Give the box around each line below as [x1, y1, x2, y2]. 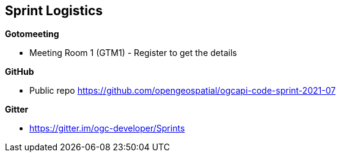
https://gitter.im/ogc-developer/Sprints [29, 123, 185, 134]
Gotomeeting [5, 29, 59, 40]
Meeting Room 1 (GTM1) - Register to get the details [29, 47, 237, 58]
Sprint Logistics [5, 3, 103, 18]
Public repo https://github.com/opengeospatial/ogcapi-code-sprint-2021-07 [29, 85, 336, 96]
